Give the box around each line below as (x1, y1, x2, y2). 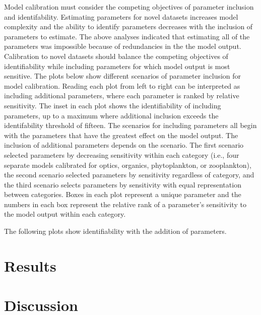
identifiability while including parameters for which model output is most (4, 60, 230, 71)
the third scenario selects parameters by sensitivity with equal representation (4, 179, 241, 190)
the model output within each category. (4, 209, 126, 219)
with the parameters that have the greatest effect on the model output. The (4, 130, 238, 140)
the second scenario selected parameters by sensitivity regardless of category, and (4, 169, 254, 180)
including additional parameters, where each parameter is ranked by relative (4, 90, 239, 101)
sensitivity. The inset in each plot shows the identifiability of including (4, 100, 221, 110)
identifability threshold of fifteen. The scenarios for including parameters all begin (4, 120, 257, 131)
